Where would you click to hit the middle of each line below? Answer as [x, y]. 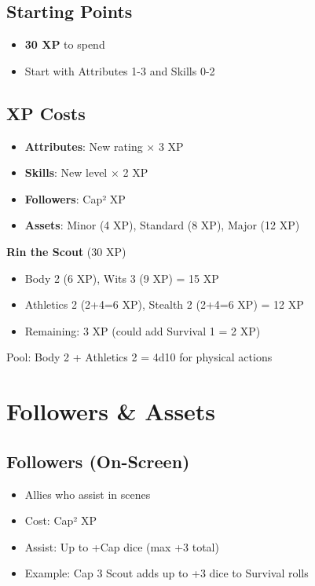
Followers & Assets [111, 411]
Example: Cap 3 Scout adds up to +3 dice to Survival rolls [167, 573]
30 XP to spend [65, 44]
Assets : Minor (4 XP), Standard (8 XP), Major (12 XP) [162, 225]
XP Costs [46, 113]
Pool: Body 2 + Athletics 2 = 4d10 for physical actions [139, 357]
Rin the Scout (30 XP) [66, 251]
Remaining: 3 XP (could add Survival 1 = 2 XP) [143, 330]
